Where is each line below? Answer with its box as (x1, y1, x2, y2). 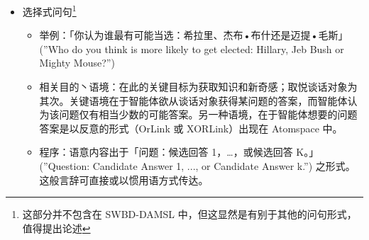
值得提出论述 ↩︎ (22, 220, 91, 235)
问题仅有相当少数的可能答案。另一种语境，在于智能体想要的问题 (59, 107, 358, 122)
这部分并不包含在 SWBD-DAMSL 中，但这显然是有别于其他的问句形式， (22, 207, 357, 222)
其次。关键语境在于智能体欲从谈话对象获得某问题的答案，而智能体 (39, 93, 348, 108)
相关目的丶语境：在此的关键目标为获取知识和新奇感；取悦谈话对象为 (39, 79, 358, 94)
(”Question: (39, 159, 90, 173)
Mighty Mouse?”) (39, 55, 115, 70)
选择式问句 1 (22, 2, 77, 18)
